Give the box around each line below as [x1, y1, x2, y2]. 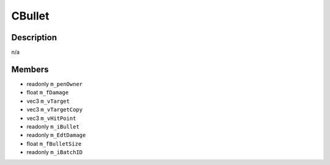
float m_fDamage [26, 89, 69, 96]
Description [11, 32, 57, 43]
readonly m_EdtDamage [26, 132, 86, 139]
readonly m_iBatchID [26, 149, 82, 156]
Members [11, 64, 49, 74]
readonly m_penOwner [26, 80, 82, 88]
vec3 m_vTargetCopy [26, 106, 82, 113]
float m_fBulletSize [26, 140, 82, 147]
